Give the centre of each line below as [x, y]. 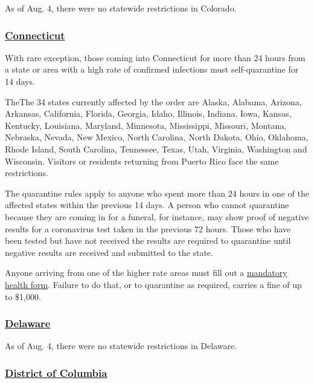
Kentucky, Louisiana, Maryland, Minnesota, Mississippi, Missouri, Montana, [146, 125]
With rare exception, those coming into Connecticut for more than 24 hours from [155, 57]
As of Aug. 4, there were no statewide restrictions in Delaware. [121, 346]
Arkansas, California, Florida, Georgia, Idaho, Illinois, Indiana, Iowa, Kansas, [148, 113]
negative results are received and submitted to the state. [109, 252]
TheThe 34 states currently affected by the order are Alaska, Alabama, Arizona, [153, 101]
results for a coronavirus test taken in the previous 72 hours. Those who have [148, 228]
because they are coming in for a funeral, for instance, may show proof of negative [157, 216]
